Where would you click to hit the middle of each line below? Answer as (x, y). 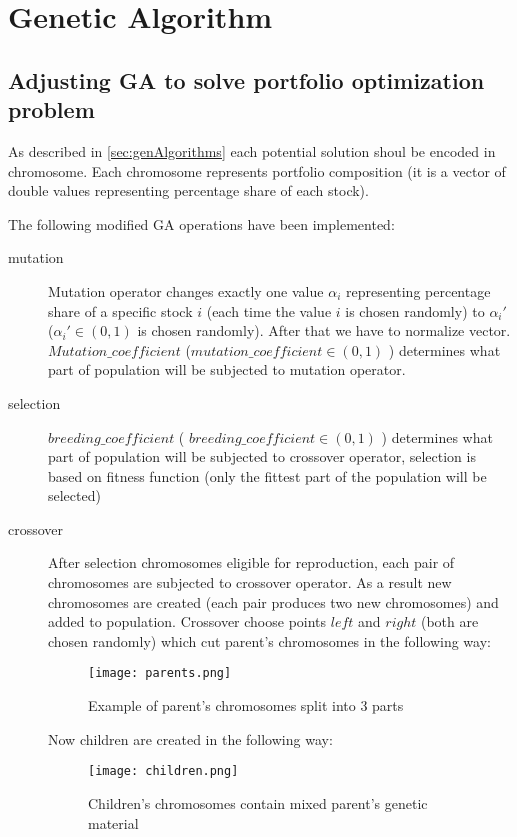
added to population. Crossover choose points (187, 621)
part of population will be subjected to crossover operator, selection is (262, 456)
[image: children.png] (163, 771)
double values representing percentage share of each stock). (188, 190)
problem (51, 109)
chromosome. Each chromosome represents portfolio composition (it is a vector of (257, 170)
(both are (449, 621)
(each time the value (269, 310)
